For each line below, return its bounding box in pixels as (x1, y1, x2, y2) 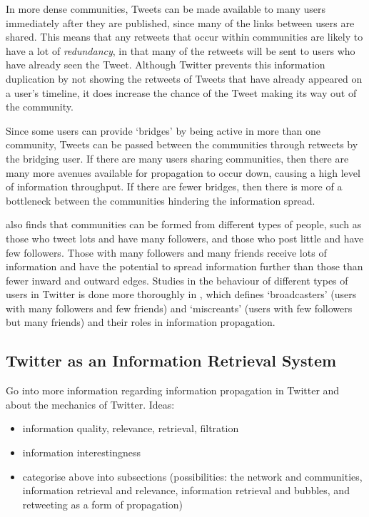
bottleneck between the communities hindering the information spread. (6, 193, 315, 208)
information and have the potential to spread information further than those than (6, 259, 363, 274)
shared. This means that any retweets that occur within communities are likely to (6, 29, 363, 44)
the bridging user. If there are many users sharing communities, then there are (6, 150, 349, 165)
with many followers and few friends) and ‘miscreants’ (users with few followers (6, 300, 353, 315)
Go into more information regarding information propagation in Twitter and (6, 383, 340, 398)
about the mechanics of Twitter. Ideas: (6, 396, 175, 411)
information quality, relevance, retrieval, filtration (22, 421, 239, 436)
